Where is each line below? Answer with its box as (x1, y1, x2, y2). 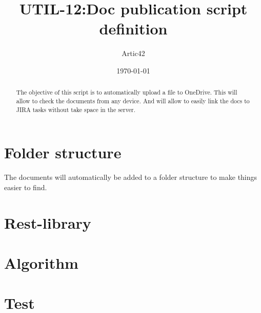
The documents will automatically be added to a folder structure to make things (4, 172, 257, 182)
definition (99, 18, 168, 39)
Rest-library (4, 212, 91, 233)
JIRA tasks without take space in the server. (16, 105, 135, 114)
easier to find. (4, 181, 47, 192)
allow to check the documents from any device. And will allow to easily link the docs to (16, 96, 250, 105)
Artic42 (122, 48, 145, 59)
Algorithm (4, 252, 78, 273)
